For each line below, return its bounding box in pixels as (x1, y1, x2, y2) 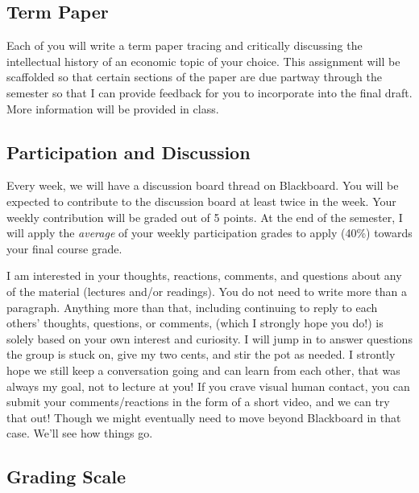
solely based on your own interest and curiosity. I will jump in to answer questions (6, 330, 413, 347)
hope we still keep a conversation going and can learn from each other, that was (6, 361, 400, 378)
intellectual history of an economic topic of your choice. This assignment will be (6, 52, 400, 69)
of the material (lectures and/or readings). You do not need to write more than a (6, 282, 407, 299)
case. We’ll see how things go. (6, 425, 153, 442)
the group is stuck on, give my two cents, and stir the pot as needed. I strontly (6, 346, 396, 363)
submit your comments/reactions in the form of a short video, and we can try (6, 393, 390, 410)
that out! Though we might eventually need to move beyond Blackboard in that (6, 409, 401, 425)
